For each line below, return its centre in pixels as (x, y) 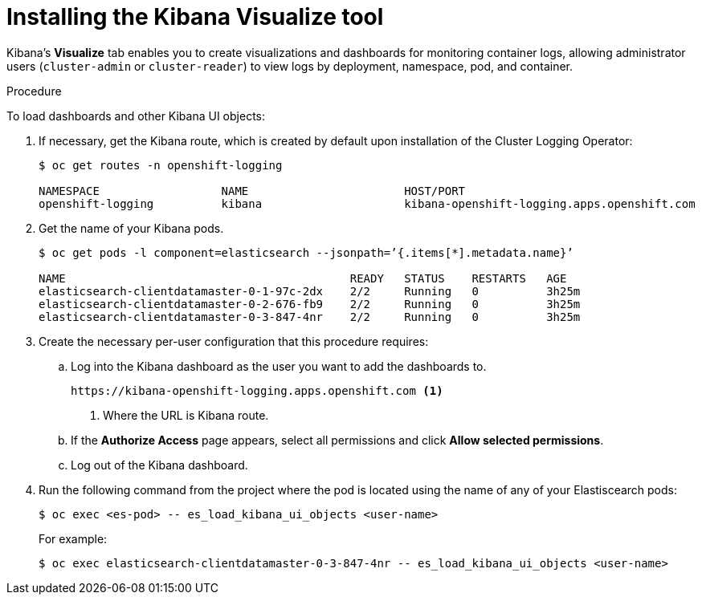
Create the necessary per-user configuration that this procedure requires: (234, 341)
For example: (73, 538)
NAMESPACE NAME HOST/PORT (252, 191)
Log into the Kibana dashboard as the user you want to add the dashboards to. (279, 366)
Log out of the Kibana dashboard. (159, 465)
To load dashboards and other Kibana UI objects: (136, 116)
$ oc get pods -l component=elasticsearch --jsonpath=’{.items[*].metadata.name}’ (306, 252)
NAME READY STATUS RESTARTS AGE (303, 278)
